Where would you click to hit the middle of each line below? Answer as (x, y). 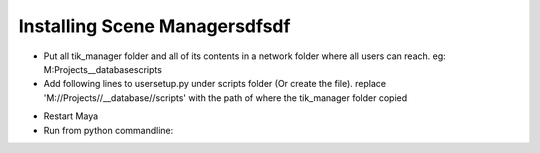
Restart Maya (71, 116)
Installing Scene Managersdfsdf (154, 26)
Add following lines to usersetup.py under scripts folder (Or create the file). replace (215, 84)
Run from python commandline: (108, 130)
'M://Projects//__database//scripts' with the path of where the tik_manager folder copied (225, 97)
